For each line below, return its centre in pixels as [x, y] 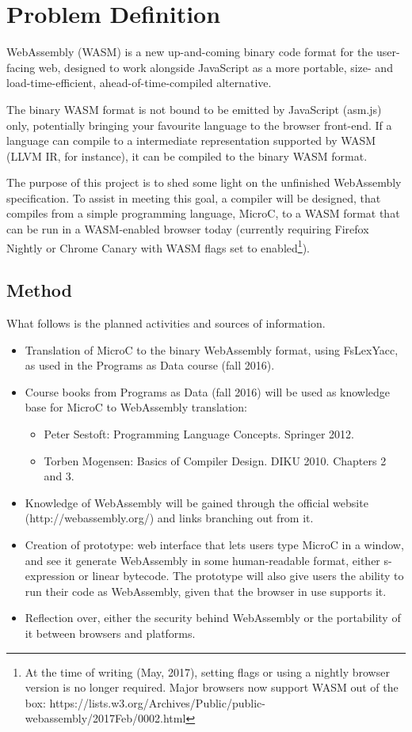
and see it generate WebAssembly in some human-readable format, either [202, 560]
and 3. [59, 476]
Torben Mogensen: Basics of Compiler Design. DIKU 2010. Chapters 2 [215, 460]
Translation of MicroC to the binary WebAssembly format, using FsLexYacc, [212, 349]
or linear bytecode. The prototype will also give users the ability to [241, 576]
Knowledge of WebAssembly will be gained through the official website [196, 502]
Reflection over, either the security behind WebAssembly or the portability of [213, 618]
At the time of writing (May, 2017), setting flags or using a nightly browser [207, 671]
